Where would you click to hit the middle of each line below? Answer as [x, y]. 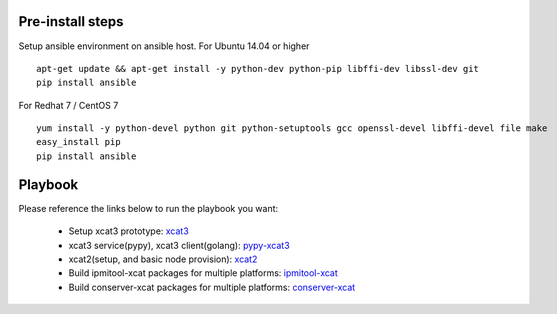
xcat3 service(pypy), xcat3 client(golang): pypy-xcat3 [179, 245]
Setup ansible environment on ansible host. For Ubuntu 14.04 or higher [164, 46]
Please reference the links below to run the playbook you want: [148, 208]
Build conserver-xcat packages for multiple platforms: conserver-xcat [212, 287]
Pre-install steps [71, 21]
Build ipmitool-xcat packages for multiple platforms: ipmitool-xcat [203, 273]
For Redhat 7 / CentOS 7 [68, 105]
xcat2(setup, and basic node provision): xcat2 [163, 259]
